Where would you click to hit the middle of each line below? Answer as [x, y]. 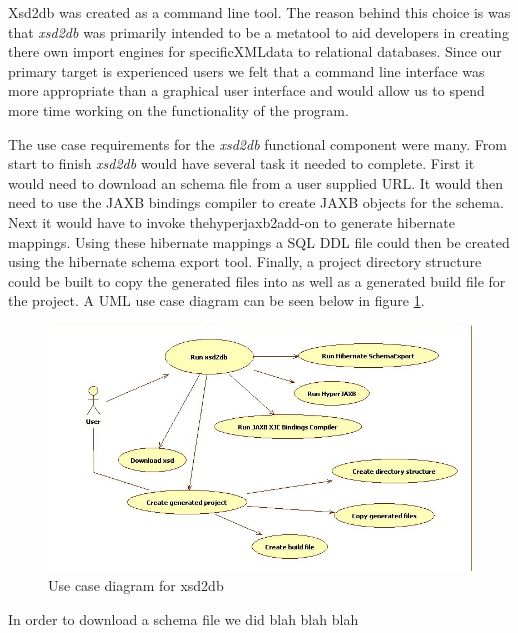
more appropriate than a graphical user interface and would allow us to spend [246, 90]
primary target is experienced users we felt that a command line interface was [246, 70]
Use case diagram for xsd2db [136, 584]
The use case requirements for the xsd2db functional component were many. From [257, 143]
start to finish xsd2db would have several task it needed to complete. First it [241, 163]
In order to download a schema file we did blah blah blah [183, 618]
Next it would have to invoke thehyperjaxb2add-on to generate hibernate [231, 221]
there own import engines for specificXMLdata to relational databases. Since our [255, 51]
